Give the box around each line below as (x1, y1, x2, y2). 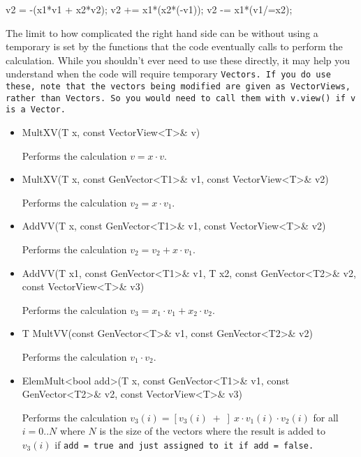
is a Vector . (6, 105, 66, 115)
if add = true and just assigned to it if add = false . (54, 437, 314, 451)
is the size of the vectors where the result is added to (99, 424, 326, 438)
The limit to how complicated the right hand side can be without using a (6, 25, 318, 40)
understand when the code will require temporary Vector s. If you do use (6, 66, 331, 81)
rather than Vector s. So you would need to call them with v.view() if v (6, 93, 356, 103)
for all (313, 410, 339, 424)
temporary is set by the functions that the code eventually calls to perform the (6, 39, 343, 54)
